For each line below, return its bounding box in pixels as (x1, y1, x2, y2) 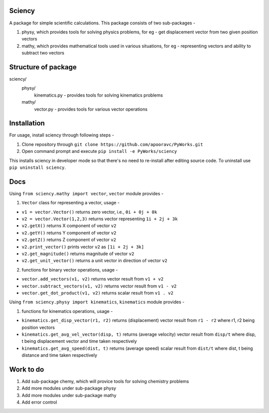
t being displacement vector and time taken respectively (21, 338, 137, 344)
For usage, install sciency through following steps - (9, 132, 115, 138)
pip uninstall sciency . (9, 164, 66, 170)
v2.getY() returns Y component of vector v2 (21, 230, 117, 236)
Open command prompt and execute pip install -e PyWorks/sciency (21, 148, 177, 154)
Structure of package (9, 63, 77, 71)
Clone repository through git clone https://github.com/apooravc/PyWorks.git (21, 141, 203, 147)
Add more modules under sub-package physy (21, 385, 117, 391)
